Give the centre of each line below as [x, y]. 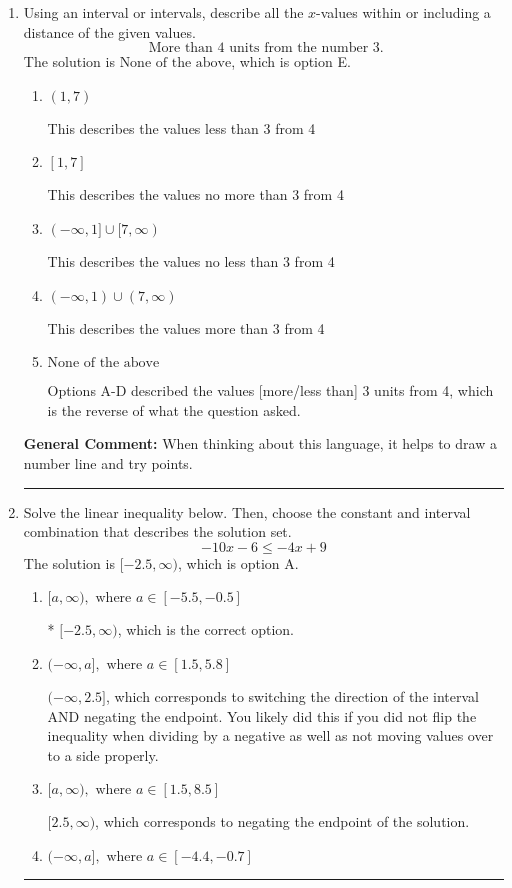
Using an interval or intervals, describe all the [163, 12]
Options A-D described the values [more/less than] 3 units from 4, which [270, 390]
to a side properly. [103, 754]
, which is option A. [238, 562]
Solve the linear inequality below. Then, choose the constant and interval [247, 511]
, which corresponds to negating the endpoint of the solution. [282, 821]
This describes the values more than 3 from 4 [186, 327]
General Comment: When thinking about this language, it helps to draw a [260, 443]
